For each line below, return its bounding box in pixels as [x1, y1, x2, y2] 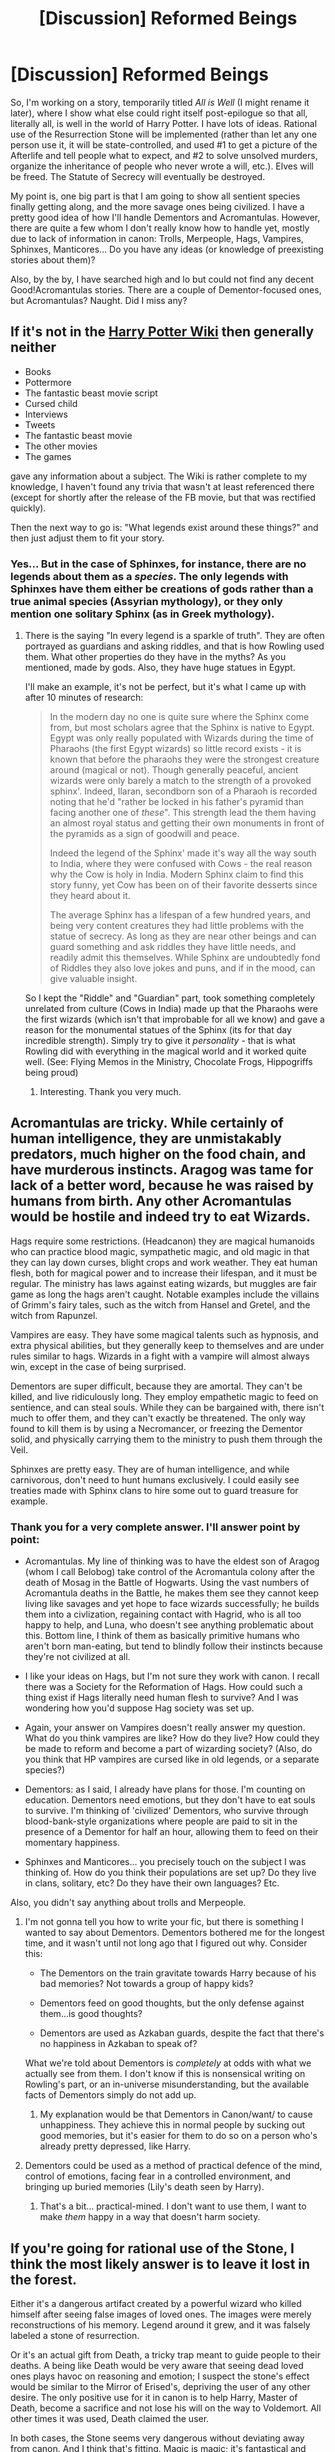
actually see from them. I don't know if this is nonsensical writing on [24, 2068, 306, 2080]
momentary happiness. [24, 1837, 120, 1849]
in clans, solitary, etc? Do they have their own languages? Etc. [24, 1877, 280, 1889]
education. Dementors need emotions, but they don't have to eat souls [24, 1794, 316, 1806]
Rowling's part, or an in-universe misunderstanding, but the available [24, 2078, 310, 2091]
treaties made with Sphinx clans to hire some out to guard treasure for [10, 1484, 299, 1496]
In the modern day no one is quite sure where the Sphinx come [49, 711, 310, 723]
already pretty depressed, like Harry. [39, 2140, 192, 2152]
